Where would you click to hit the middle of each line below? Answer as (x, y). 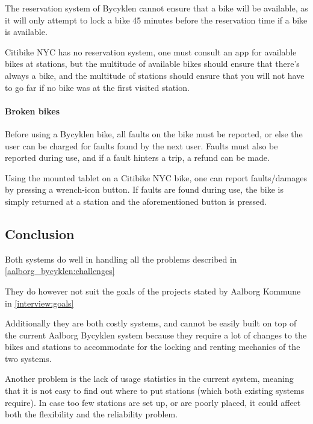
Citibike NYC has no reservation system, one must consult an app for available (151, 51)
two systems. (28, 358)
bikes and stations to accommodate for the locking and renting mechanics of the (153, 347)
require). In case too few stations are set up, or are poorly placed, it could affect (153, 402)
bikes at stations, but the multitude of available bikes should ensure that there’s (152, 64)
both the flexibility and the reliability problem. (91, 414)
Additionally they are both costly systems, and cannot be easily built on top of (151, 323)
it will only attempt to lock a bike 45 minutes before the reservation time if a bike (156, 20)
